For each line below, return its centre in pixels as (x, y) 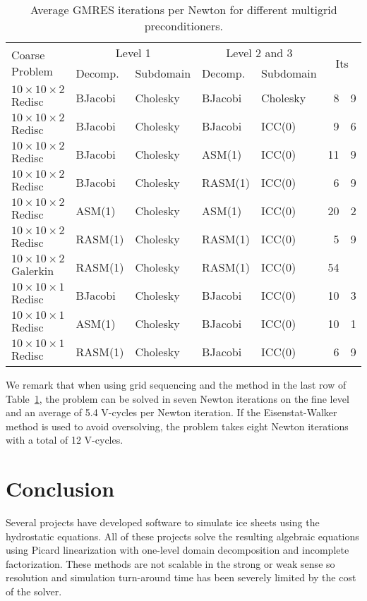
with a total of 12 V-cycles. (65, 440)
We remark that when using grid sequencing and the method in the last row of (176, 384)
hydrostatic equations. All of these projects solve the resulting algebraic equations (182, 536)
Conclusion (60, 488)
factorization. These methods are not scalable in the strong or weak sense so (170, 563)
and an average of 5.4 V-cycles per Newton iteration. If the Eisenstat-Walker (172, 412)
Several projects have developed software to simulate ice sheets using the (163, 522)
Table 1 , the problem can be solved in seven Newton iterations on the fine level (178, 398)
